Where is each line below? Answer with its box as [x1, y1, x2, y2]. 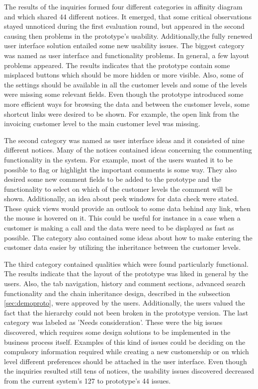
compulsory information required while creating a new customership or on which [4, 346, 249, 357]
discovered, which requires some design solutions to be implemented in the [4, 327, 231, 337]
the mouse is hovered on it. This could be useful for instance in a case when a [4, 213, 241, 223]
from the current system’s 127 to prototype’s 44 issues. [4, 375, 171, 386]
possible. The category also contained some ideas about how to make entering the [4, 232, 253, 242]
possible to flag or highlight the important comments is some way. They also [4, 164, 237, 174]
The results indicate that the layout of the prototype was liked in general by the [4, 268, 249, 279]
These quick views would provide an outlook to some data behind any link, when [4, 203, 251, 213]
